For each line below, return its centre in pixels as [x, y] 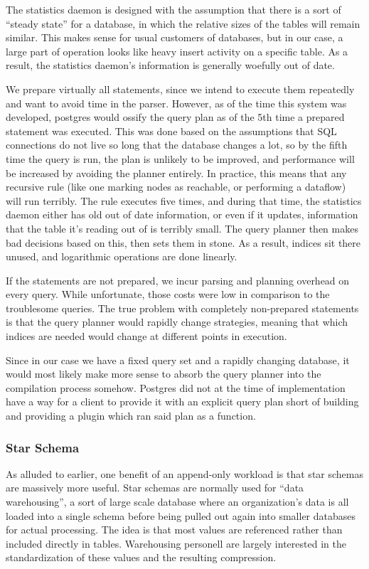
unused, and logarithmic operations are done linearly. [122, 256]
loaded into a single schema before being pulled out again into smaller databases [181, 515]
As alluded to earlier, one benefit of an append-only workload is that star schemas [184, 473]
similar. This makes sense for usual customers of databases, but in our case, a [175, 37]
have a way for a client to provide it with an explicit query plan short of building [182, 402]
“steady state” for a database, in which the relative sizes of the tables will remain [183, 23]
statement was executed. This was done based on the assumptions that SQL [171, 131]
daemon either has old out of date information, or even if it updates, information [182, 214]
